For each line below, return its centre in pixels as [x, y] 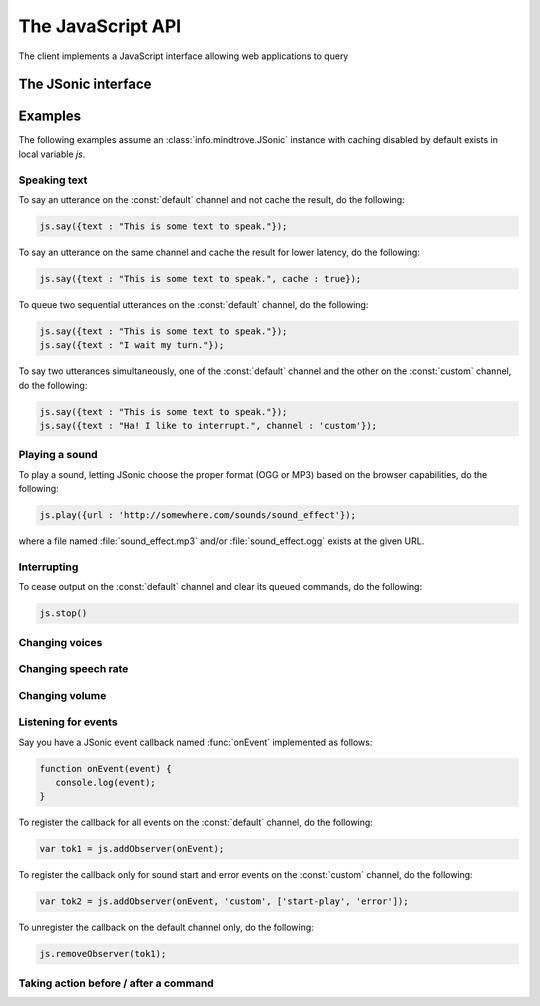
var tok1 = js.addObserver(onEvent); [132, 849]
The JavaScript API [100, 26]
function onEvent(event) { [105, 768]
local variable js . [52, 154]
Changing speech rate [73, 669]
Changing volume [62, 695]
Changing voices [60, 642]
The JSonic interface [85, 84]
